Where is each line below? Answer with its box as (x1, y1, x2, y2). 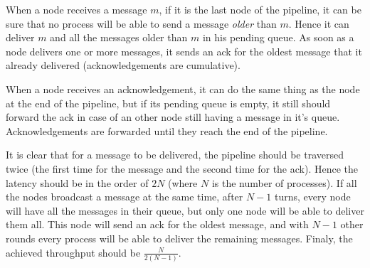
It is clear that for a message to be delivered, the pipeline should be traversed (6, 147, 344, 162)
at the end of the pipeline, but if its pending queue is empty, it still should (6, 95, 331, 110)
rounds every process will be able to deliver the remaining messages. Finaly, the (6, 230, 353, 245)
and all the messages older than (50, 30, 188, 45)
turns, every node (274, 189, 351, 204)
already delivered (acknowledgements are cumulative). (6, 58, 240, 73)
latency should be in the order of (6, 175, 149, 190)
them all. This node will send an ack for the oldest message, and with (6, 217, 309, 232)
